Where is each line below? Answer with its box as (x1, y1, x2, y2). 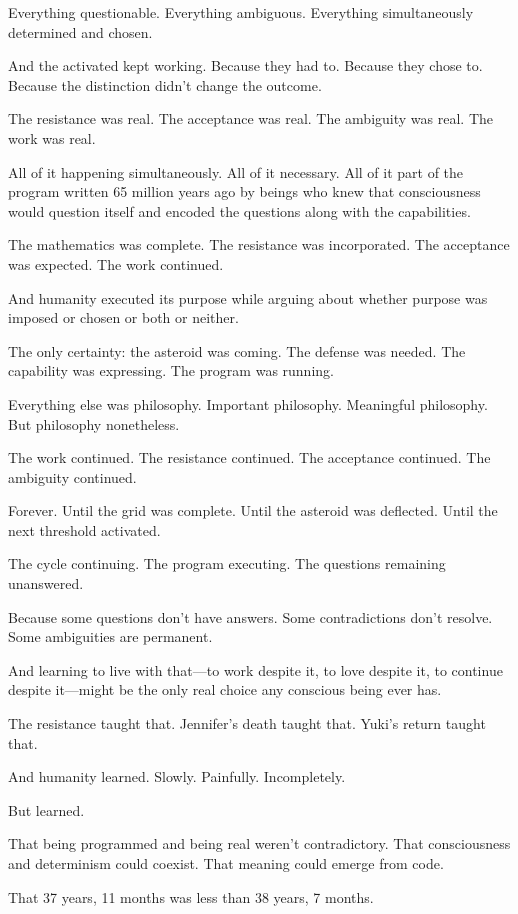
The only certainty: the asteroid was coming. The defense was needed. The (8, 340, 466, 361)
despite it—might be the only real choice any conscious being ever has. (8, 679, 442, 700)
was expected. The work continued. (8, 253, 224, 274)
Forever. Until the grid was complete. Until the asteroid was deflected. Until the (8, 500, 498, 521)
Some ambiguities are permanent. (8, 626, 213, 647)
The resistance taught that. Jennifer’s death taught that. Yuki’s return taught (8, 713, 486, 734)
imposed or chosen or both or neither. (8, 307, 239, 328)
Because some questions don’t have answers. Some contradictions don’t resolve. (8, 606, 493, 627)
